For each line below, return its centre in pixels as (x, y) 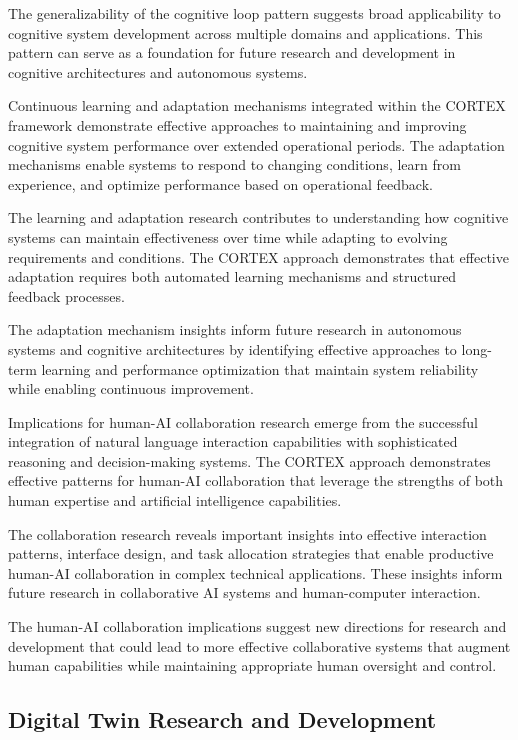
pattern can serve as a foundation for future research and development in (232, 52)
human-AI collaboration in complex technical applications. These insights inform (255, 572)
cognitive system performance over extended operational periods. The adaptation (256, 144)
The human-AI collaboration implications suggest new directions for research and (257, 626)
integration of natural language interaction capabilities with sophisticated (233, 441)
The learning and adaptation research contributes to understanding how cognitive (258, 217)
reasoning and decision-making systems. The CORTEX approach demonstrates (249, 460)
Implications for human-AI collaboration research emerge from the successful (243, 421)
